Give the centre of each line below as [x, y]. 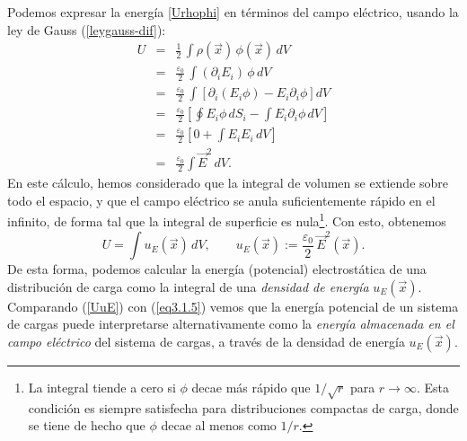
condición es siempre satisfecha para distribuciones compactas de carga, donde [243, 407]
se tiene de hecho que [87, 425]
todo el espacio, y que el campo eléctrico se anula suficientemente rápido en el [221, 200]
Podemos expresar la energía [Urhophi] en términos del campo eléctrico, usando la [233, 12]
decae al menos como [219, 425]
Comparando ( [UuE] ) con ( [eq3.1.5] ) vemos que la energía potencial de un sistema [233, 306]
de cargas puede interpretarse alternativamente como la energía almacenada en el [231, 324]
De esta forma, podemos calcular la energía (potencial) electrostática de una [217, 269]
